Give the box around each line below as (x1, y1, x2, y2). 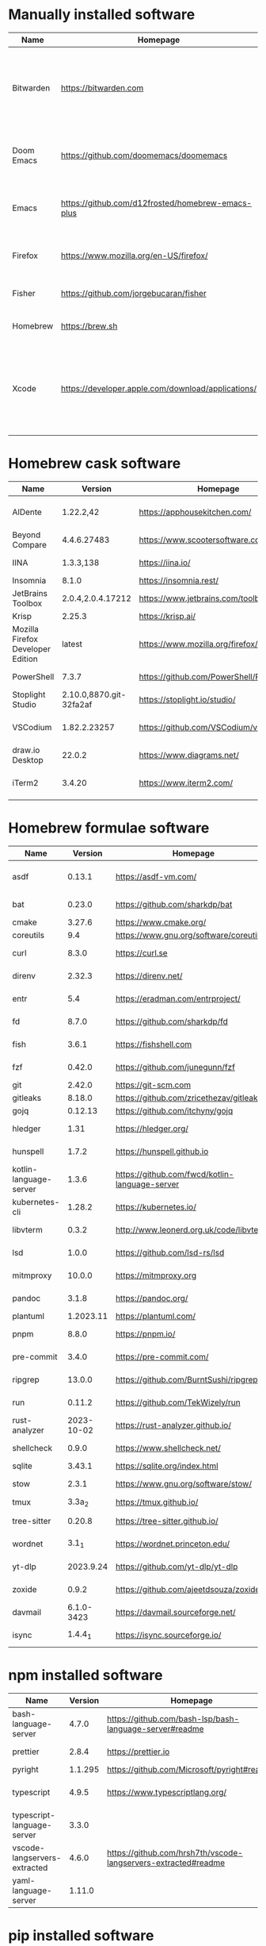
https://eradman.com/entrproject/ (115, 993, 241, 1004)
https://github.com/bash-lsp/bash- (106, 1713, 240, 1724)
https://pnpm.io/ (115, 1328, 176, 1339)
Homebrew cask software (8, 455, 181, 473)
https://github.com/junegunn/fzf (115, 1061, 236, 1072)
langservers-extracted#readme (106, 1857, 226, 1868)
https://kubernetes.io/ (115, 1201, 196, 1212)
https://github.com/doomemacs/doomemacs (60, 149, 228, 160)
